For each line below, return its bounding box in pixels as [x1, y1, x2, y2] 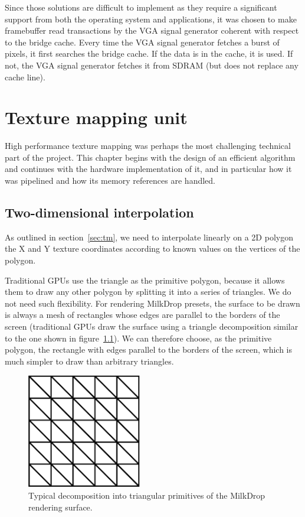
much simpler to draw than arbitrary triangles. [5, 355, 174, 367]
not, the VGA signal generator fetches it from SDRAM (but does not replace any [5, 58, 299, 71]
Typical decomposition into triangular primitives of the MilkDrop [28, 489, 265, 501]
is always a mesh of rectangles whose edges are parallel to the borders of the [5, 308, 280, 321]
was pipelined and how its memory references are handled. [5, 174, 215, 187]
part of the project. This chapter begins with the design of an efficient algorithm [5, 151, 296, 163]
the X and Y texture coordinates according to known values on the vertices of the [5, 242, 300, 255]
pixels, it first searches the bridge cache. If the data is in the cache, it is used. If [5, 47, 293, 60]
